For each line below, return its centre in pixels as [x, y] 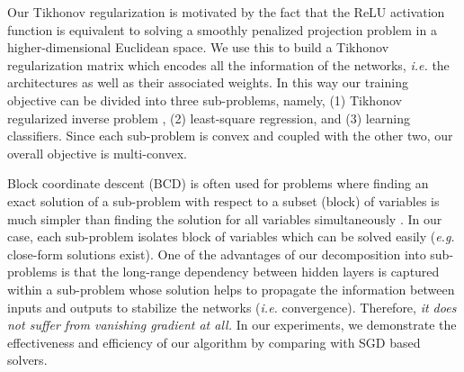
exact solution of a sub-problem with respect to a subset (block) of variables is [223, 200]
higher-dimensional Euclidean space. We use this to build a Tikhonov [198, 47]
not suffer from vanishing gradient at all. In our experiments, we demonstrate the [232, 325]
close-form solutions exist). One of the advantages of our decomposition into [217, 254]
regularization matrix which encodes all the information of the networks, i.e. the [228, 64]
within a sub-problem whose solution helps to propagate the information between [231, 289]
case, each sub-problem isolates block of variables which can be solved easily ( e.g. [231, 236]
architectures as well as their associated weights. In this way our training [208, 82]
